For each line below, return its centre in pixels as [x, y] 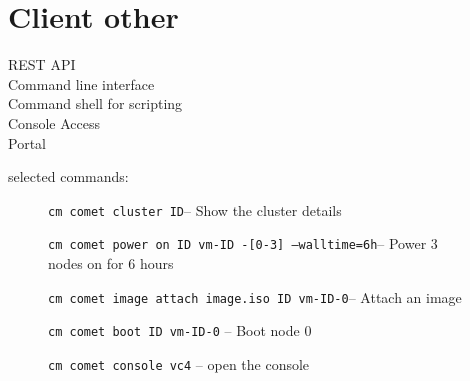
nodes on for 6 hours [111, 263]
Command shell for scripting [95, 103]
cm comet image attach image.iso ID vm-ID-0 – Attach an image [255, 296]
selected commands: [68, 176]
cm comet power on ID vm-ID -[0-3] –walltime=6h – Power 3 [243, 243]
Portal [27, 142]
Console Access [54, 122]
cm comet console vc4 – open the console [179, 363]
